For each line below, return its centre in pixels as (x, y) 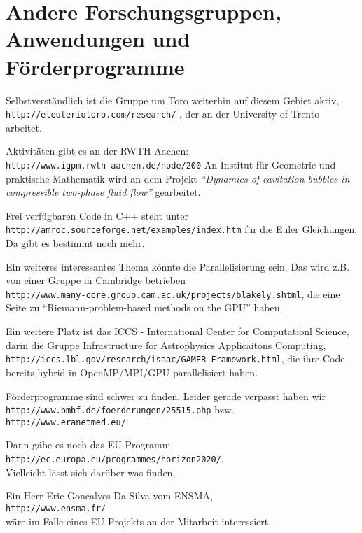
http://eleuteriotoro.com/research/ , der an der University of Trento (163, 114)
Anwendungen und (98, 39)
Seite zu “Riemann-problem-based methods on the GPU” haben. (144, 307)
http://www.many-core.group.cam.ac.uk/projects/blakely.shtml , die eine (173, 293)
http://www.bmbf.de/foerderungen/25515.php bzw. (120, 410)
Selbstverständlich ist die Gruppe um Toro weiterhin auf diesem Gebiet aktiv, (173, 100)
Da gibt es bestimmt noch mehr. (75, 243)
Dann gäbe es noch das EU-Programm (88, 445)
